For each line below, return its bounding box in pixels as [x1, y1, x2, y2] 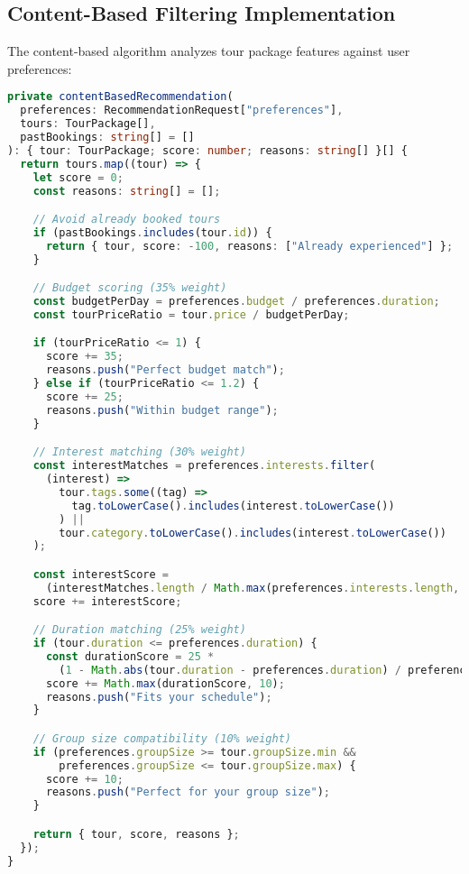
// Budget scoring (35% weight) [32, 281, 227, 295]
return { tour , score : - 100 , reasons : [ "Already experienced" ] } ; [45, 239, 454, 253]
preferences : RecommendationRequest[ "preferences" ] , [20, 104, 344, 117]
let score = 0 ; [32, 170, 124, 184]
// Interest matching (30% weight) [32, 446, 246, 459]
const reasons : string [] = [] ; [32, 184, 221, 198]
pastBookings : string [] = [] [20, 131, 195, 144]
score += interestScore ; [32, 594, 182, 608]
